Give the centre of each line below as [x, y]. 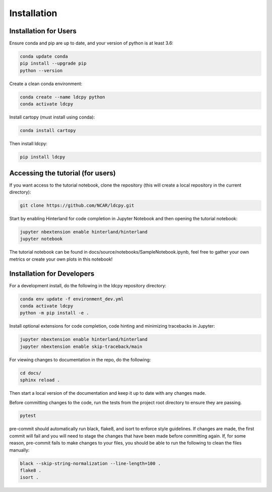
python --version [41, 70]
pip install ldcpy [43, 157]
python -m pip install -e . [54, 313]
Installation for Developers [52, 273]
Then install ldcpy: [28, 144]
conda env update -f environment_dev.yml [72, 299]
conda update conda [44, 56]
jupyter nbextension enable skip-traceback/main [81, 346]
